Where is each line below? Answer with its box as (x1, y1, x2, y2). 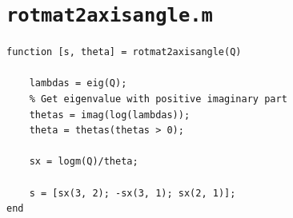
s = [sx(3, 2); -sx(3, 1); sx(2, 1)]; (29, 187, 236, 199)
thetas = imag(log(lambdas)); (29, 109, 191, 121)
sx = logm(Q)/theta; (29, 156, 138, 168)
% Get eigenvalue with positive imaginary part (29, 93, 287, 105)
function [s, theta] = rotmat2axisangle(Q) (6, 46, 242, 58)
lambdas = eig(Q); (29, 77, 127, 89)
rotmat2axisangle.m (6, 4, 213, 27)
